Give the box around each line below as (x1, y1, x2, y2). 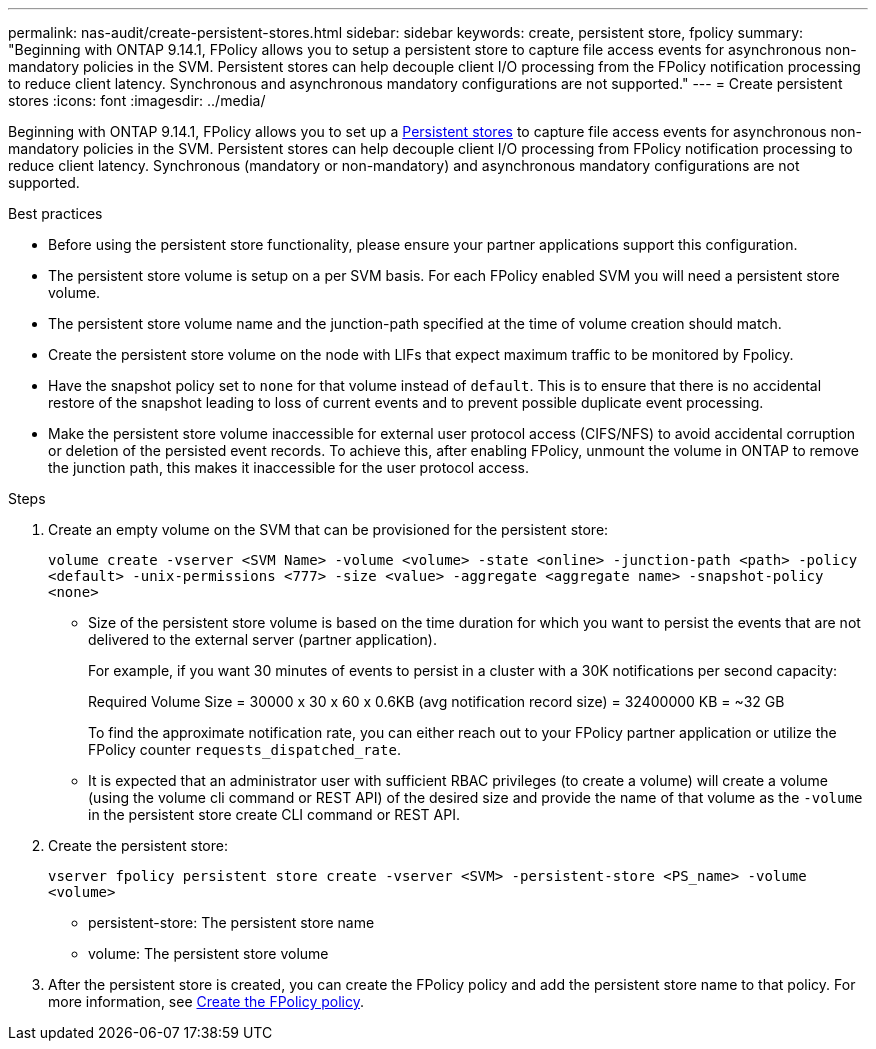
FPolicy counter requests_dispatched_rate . (88, 741, 401, 758)
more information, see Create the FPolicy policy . (48, 993, 365, 1010)
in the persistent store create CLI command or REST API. (88, 806, 460, 823)
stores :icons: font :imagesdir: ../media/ (8, 92, 266, 109)
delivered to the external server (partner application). (88, 631, 437, 648)
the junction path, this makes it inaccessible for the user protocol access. (48, 459, 530, 476)
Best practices (8, 205, 103, 222)
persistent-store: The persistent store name (88, 914, 375, 931)
